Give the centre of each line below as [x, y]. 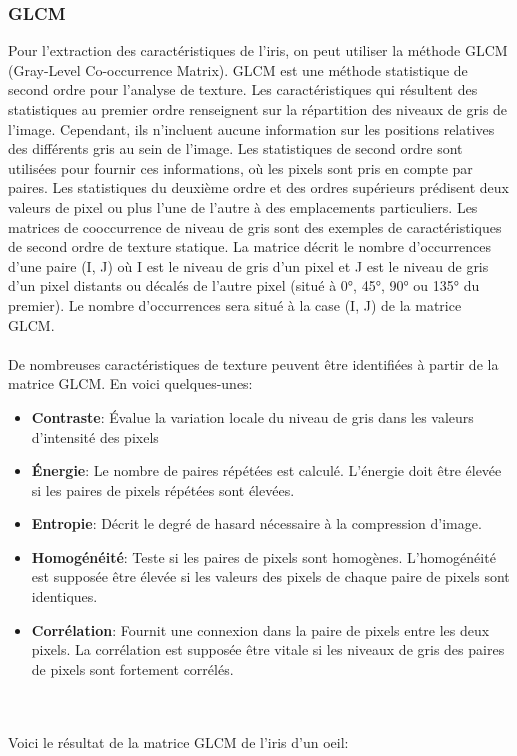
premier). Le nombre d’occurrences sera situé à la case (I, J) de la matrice [235, 304]
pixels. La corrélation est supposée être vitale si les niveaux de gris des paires [268, 649]
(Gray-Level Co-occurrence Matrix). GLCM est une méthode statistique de [238, 69]
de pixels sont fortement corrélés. [132, 668]
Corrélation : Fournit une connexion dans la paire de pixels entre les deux [260, 629]
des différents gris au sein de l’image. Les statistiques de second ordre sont [235, 148]
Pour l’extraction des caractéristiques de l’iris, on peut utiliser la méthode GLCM [258, 50]
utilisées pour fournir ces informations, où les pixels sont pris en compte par [240, 167]
